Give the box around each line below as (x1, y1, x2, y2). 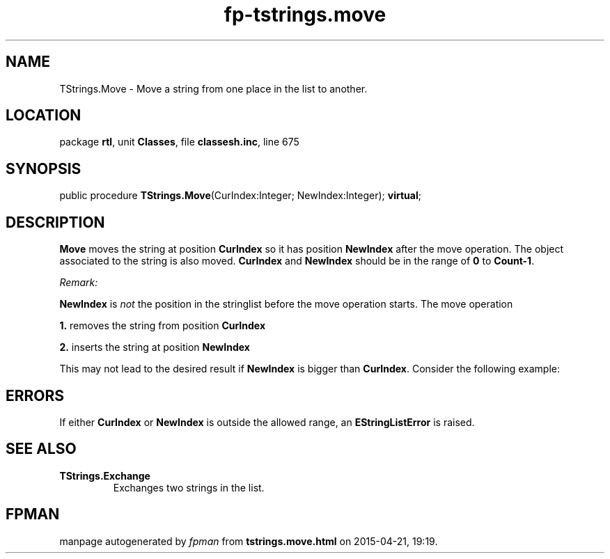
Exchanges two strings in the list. (113, 481, 265, 494)
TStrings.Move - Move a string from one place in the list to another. (59, 82, 368, 95)
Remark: (59, 276, 98, 289)
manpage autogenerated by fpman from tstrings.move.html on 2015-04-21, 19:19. (59, 535, 438, 547)
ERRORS (6, 386, 65, 404)
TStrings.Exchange (59, 469, 150, 482)
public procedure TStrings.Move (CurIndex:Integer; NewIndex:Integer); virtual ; (59, 189, 421, 202)
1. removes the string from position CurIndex (59, 320, 266, 332)
